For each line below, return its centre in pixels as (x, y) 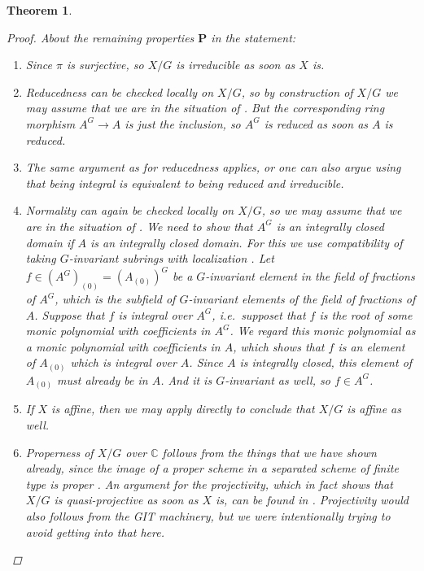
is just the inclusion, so (183, 123)
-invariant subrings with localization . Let (171, 258)
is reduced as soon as (316, 123)
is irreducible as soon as (236, 65)
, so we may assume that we (332, 210)
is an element (372, 346)
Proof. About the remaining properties (101, 37)
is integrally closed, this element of (326, 362)
